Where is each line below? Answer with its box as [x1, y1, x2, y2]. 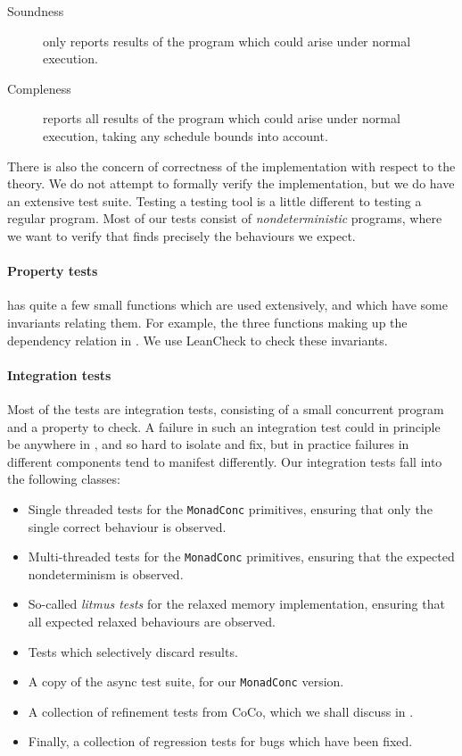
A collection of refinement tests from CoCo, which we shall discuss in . [28, 702, 414, 720]
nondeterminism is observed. [28, 564, 184, 583]
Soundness [7, 2, 64, 20]
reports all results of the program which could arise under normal [43, 109, 400, 128]
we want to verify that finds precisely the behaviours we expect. [7, 226, 356, 245]
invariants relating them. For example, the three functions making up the [7, 312, 408, 331]
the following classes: [7, 469, 120, 488]
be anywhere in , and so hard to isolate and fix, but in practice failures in [7, 435, 409, 453]
